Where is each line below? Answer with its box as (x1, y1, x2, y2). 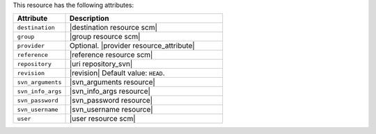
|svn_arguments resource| (69, 77, 156, 87)
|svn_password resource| (69, 96, 153, 106)
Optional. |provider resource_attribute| (69, 41, 195, 51)
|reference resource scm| (69, 50, 153, 60)
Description (69, 14, 109, 24)
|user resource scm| (69, 114, 136, 124)
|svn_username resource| (69, 105, 153, 115)
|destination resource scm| (69, 23, 158, 33)
